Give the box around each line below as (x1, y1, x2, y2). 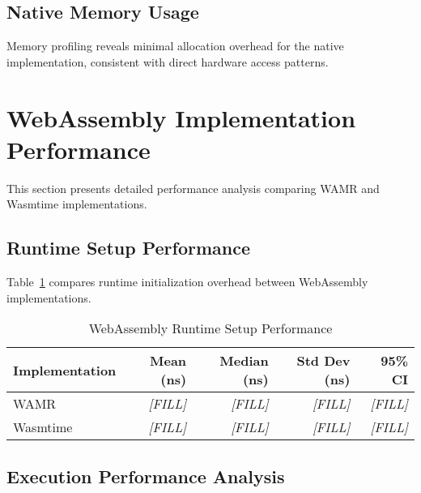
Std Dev (296, 351, 351, 371)
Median (219, 351, 269, 371)
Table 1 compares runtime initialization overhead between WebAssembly (6, 273, 368, 290)
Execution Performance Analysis (6, 463, 285, 488)
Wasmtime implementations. (6, 195, 147, 212)
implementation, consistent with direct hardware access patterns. (6, 53, 329, 70)
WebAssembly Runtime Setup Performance (88, 319, 333, 338)
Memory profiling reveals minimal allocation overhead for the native (6, 37, 344, 54)
